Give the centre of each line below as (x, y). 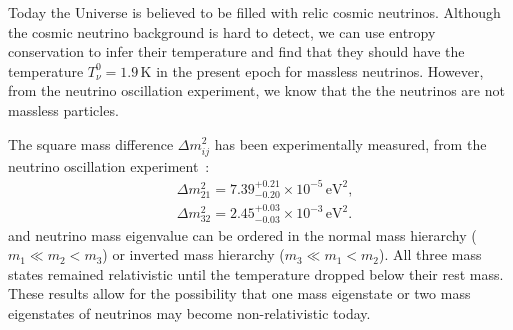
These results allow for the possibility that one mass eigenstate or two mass (239, 293)
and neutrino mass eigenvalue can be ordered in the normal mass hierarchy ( (242, 234)
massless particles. (63, 109)
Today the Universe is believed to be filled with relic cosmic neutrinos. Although (254, 12)
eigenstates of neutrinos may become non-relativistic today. (189, 312)
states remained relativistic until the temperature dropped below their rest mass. (256, 273)
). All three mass (430, 254)
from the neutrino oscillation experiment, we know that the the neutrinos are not (256, 90)
